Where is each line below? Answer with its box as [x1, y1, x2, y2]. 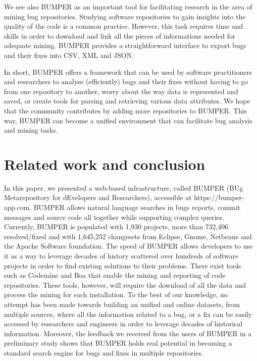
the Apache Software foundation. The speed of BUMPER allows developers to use [4, 241, 253, 251]
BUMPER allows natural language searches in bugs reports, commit [33, 202, 241, 212]
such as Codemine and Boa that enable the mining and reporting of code [4, 270, 225, 280]
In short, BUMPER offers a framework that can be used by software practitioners [4, 66, 252, 77]
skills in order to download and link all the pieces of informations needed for [4, 30, 236, 41]
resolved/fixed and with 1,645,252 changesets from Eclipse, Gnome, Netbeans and [4, 231, 252, 241]
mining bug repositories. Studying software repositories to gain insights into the [4, 11, 246, 21]
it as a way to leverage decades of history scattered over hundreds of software [4, 251, 239, 260]
